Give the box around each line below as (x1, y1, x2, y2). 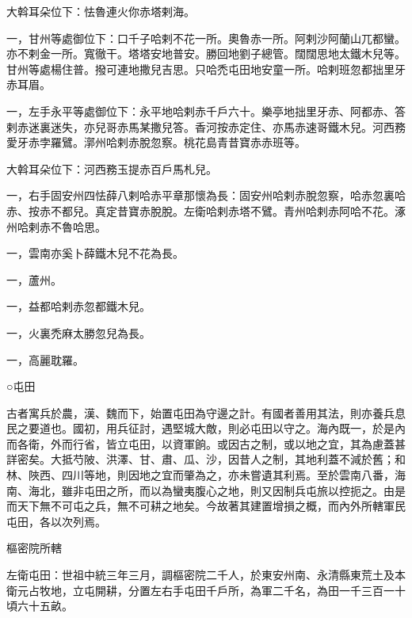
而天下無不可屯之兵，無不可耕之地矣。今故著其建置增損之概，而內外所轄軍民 (6, 498, 406, 514)
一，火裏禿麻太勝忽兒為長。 (6, 324, 151, 341)
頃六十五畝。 (6, 597, 73, 614)
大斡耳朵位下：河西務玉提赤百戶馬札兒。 (6, 160, 217, 177)
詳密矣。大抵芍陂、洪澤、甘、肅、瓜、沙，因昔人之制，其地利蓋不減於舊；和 (6, 451, 406, 467)
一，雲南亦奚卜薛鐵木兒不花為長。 (6, 245, 184, 261)
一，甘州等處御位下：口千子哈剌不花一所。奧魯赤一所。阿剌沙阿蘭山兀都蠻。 (6, 29, 406, 46)
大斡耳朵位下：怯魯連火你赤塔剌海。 (6, 3, 195, 19)
